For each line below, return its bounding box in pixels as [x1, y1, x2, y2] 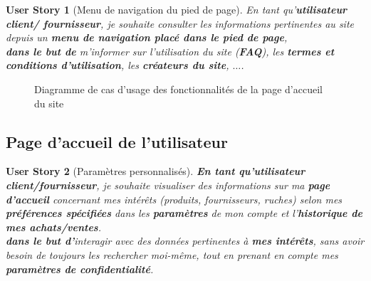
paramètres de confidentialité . [6, 261, 154, 276]
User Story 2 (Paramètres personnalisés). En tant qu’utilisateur [6, 164, 305, 179]
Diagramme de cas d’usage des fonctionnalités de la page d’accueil [34, 81, 323, 96]
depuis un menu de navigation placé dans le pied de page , [6, 30, 288, 45]
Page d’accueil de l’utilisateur [6, 130, 228, 152]
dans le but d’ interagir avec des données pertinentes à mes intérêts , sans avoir [6, 233, 365, 248]
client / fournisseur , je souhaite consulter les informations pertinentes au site [6, 16, 354, 31]
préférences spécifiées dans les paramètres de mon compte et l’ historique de [6, 206, 363, 221]
